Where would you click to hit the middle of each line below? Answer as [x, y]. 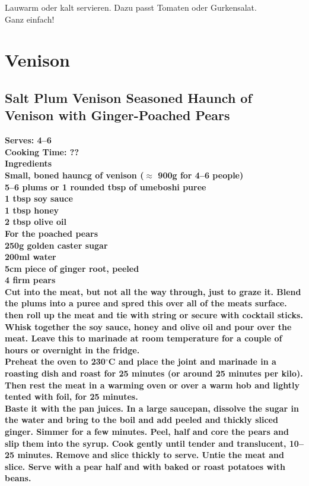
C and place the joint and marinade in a [192, 361]
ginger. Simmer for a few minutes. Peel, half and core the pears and [147, 431]
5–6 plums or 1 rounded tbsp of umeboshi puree [106, 186]
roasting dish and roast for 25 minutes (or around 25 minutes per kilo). [154, 373]
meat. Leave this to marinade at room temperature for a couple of [144, 338]
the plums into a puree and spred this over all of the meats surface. [146, 303]
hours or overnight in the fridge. [72, 349]
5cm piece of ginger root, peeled [72, 268]
